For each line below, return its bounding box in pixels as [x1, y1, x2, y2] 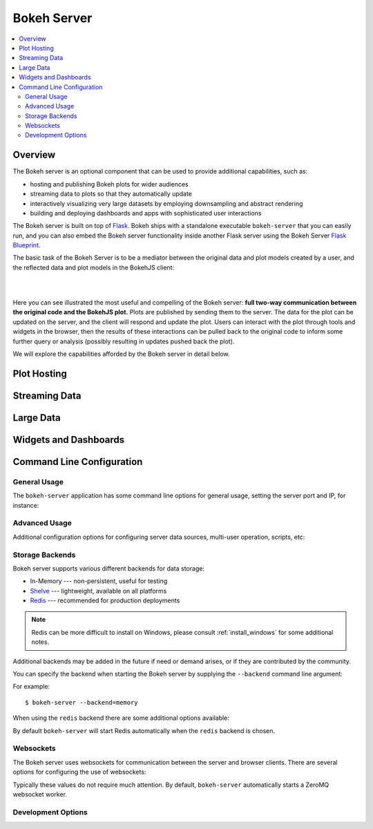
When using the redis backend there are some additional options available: [12, 714, 229, 722]
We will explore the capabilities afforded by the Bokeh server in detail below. [12, 350, 231, 358]
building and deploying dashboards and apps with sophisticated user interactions [30, 209, 262, 217]
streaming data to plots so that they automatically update [30, 190, 193, 198]
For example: [12, 683, 50, 691]
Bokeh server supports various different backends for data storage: [12, 564, 205, 573]
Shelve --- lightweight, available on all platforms [30, 587, 167, 595]
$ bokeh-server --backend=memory [25, 698, 138, 706]
